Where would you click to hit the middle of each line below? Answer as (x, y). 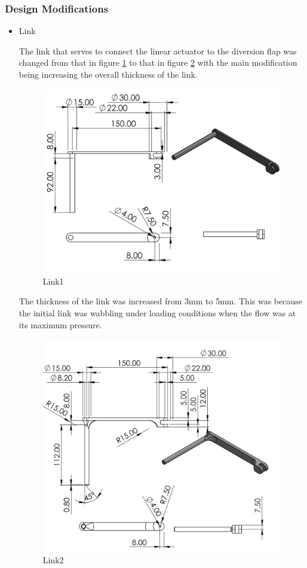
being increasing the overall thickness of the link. (108, 74)
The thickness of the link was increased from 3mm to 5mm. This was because (160, 301)
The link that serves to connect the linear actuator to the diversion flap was (158, 51)
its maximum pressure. (60, 324)
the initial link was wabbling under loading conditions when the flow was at (157, 312)
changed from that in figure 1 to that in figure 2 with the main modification (158, 62)
